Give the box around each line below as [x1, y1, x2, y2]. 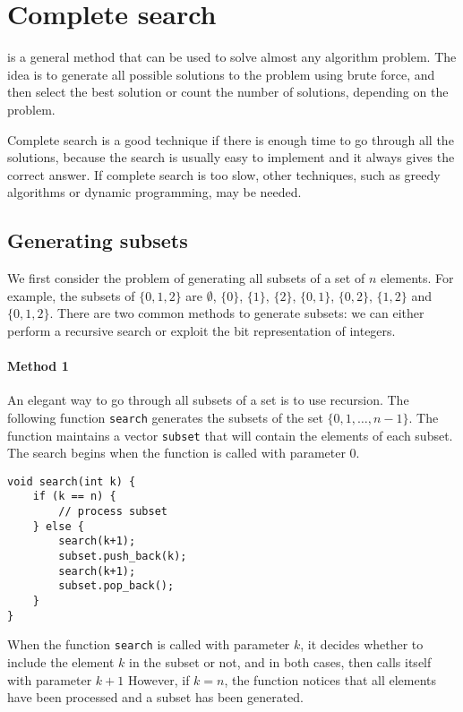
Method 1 [7, 356, 69, 375]
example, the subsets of [7, 286, 135, 305]
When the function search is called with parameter [7, 635, 290, 654]
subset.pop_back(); [58, 579, 175, 593]
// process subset [58, 505, 167, 519]
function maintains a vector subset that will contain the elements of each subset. [7, 425, 453, 444]
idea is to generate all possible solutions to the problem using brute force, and [7, 64, 435, 83]
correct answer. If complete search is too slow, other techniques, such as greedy [7, 165, 441, 184]
